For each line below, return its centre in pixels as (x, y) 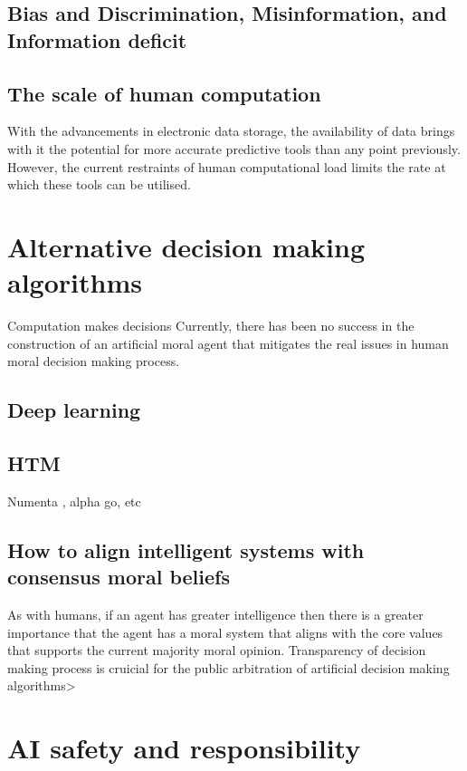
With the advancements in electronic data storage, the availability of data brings (231, 131)
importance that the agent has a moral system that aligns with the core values (225, 632)
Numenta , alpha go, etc (74, 501)
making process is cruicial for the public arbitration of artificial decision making (229, 667)
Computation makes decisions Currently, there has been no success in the (211, 326)
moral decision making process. (94, 361)
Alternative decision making (186, 246)
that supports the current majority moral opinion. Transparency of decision (217, 650)
